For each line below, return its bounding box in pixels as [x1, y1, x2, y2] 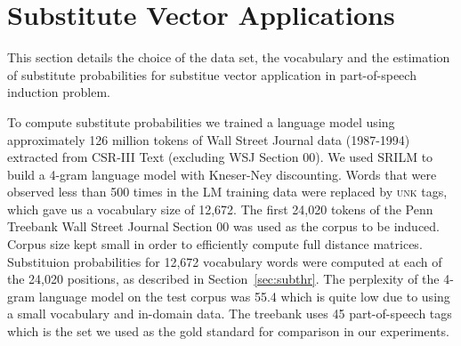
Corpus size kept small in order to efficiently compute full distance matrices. [7, 235, 423, 253]
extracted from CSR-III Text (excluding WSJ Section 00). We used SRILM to [7, 148, 433, 166]
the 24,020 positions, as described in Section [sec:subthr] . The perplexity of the [7, 270, 440, 288]
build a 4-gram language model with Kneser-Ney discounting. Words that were [7, 165, 437, 183]
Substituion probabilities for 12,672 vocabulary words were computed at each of [7, 252, 442, 270]
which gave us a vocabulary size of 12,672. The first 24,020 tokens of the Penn [7, 199, 433, 218]
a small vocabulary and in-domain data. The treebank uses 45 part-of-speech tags [7, 304, 452, 323]
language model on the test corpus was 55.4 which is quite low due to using [38, 286, 450, 305]
